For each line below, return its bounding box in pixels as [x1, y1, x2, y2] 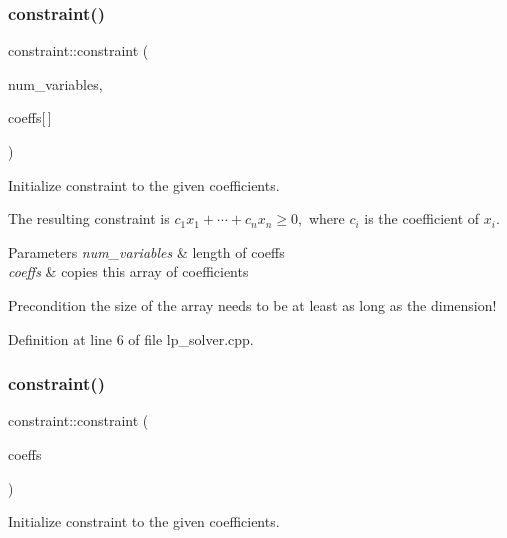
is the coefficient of [364, 208, 480, 229]
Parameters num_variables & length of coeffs [8, 241, 285, 262]
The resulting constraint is [8, 208, 170, 229]
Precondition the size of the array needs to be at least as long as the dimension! [8, 294, 497, 315]
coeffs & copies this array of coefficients [8, 261, 249, 282]
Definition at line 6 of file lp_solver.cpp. [8, 328, 254, 349]
